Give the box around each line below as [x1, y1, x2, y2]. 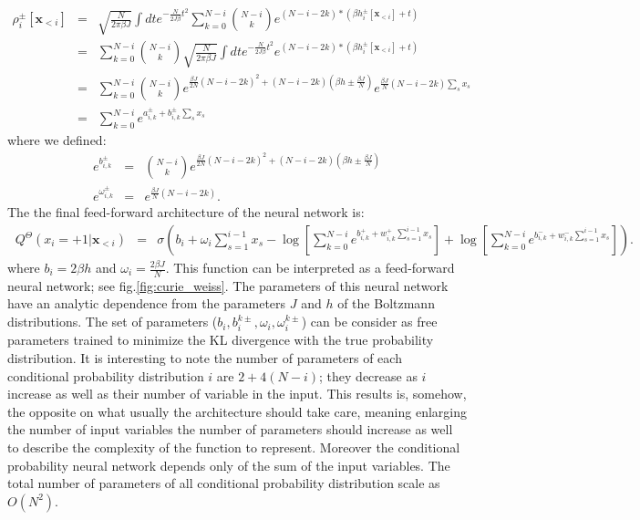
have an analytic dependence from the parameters [7, 294, 286, 313]
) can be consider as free [301, 312, 438, 331]
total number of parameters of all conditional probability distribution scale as [7, 473, 440, 493]
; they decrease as [319, 366, 418, 385]
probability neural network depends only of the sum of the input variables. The [7, 455, 450, 474]
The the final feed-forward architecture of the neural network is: [7, 203, 365, 222]
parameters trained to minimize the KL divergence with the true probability [7, 330, 434, 349]
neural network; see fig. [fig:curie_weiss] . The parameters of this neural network [7, 276, 449, 295]
